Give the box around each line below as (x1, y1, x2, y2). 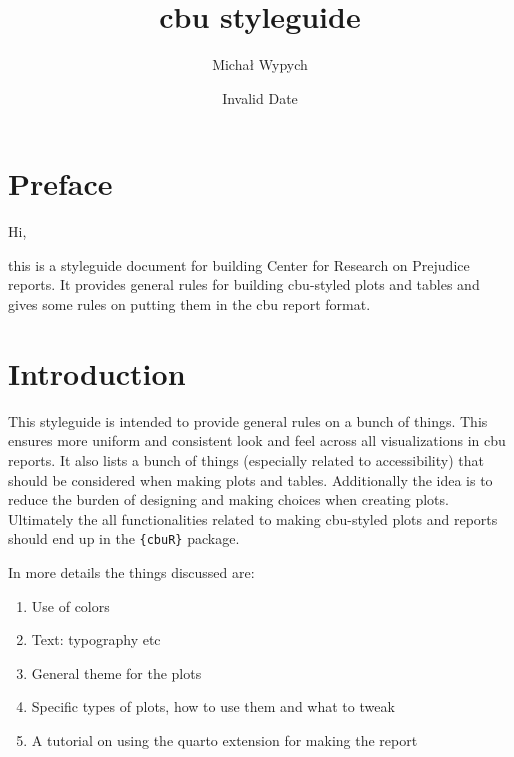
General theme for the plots (31, 662, 202, 683)
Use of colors (31, 595, 110, 616)
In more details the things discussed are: (8, 561, 255, 582)
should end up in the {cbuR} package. (8, 528, 240, 549)
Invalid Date (222, 87, 298, 108)
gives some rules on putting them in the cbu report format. (8, 294, 371, 315)
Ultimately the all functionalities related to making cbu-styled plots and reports (8, 508, 498, 529)
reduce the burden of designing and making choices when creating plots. (8, 489, 449, 510)
